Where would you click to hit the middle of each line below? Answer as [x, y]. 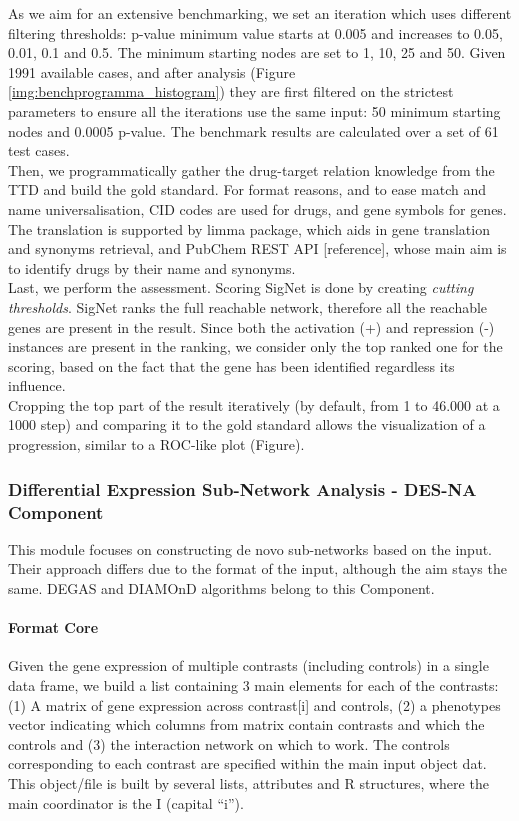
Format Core [53, 627]
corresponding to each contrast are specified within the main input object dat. [247, 763]
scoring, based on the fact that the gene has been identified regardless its [231, 365]
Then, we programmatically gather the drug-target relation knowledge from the [251, 169]
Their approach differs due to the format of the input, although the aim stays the [257, 568]
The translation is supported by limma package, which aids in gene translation [249, 228]
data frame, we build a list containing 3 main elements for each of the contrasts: [253, 684]
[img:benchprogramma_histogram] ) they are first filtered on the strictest [231, 91]
